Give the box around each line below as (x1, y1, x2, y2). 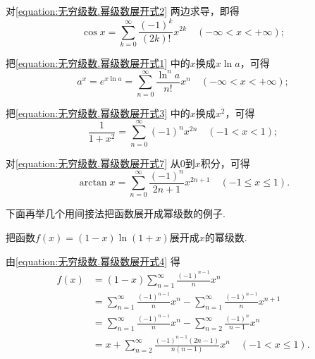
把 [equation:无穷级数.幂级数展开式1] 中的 (6, 55, 190, 70)
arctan (79, 178, 107, 188)
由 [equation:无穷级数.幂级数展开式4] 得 (6, 253, 180, 268)
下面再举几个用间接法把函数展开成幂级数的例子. (6, 206, 226, 221)
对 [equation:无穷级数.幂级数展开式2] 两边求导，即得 (6, 4, 240, 18)
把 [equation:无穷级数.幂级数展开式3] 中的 (6, 105, 190, 120)
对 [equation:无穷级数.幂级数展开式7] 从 (6, 155, 180, 170)
